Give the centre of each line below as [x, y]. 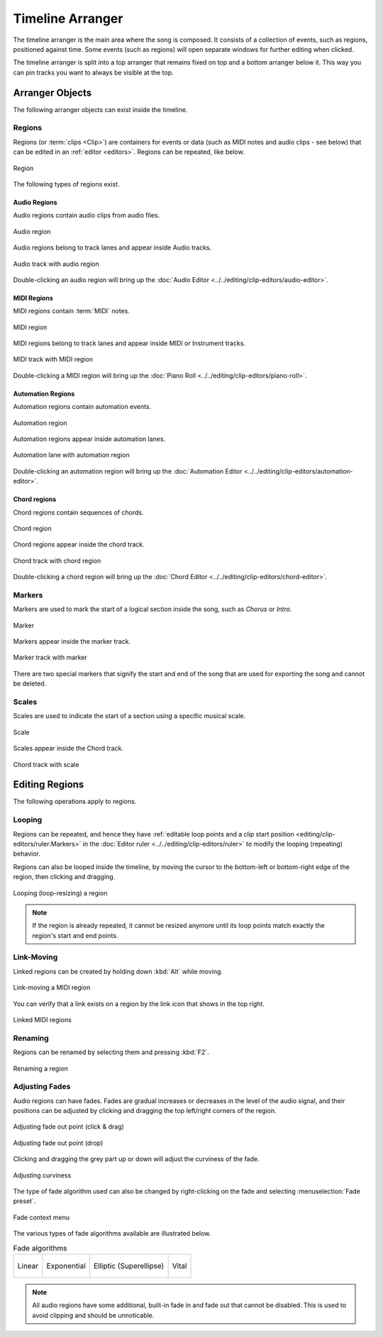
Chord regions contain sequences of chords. [78, 512]
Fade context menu [41, 1217]
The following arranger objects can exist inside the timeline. [100, 109]
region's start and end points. [75, 935]
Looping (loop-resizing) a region [60, 893]
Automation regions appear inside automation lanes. [89, 439]
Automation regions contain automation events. [82, 407]
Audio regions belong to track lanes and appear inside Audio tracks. [112, 247]
